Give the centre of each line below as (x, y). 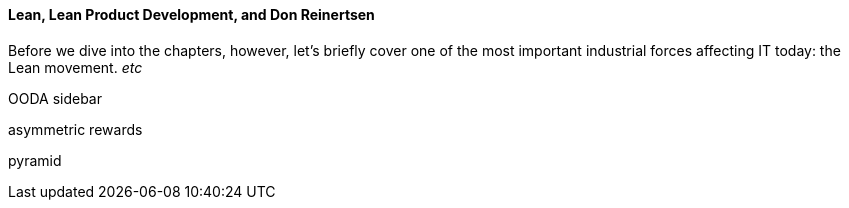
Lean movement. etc (75, 67)
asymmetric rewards (75, 129)
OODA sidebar (55, 98)
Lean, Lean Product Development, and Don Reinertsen (191, 14)
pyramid (35, 160)
